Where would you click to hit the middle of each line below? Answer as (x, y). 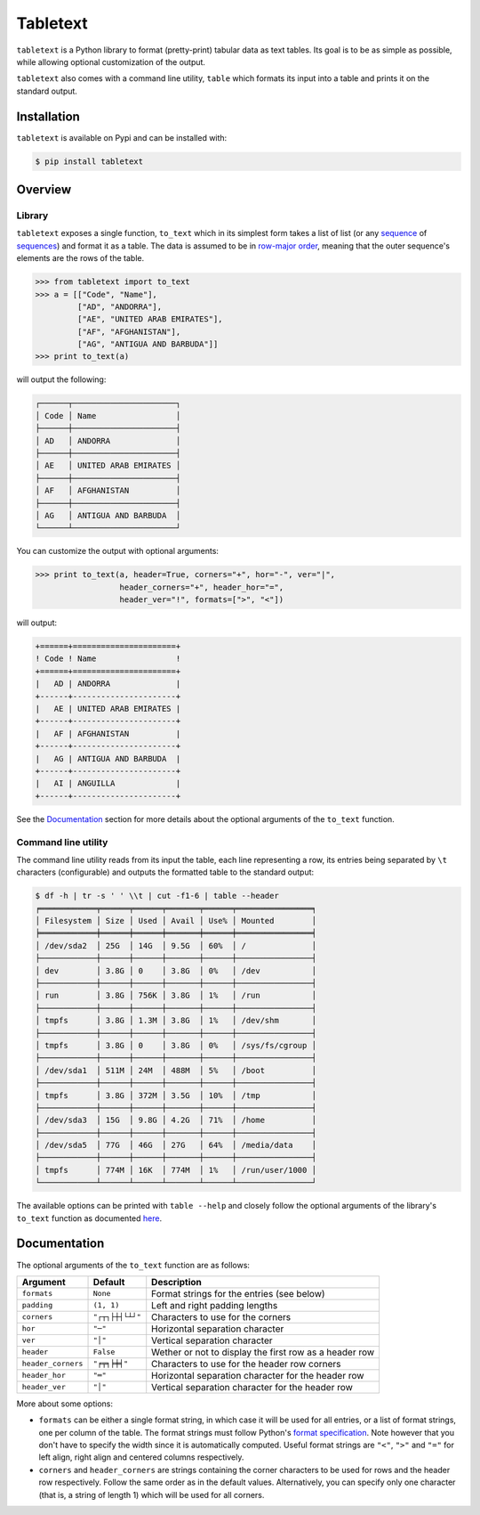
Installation (48, 116)
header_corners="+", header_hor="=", (202, 587)
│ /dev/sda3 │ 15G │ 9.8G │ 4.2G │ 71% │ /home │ (176, 1120)
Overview (44, 190)
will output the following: (61, 379)
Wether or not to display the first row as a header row (263, 1352)
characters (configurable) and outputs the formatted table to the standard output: (165, 872)
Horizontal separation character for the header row (258, 1375)
